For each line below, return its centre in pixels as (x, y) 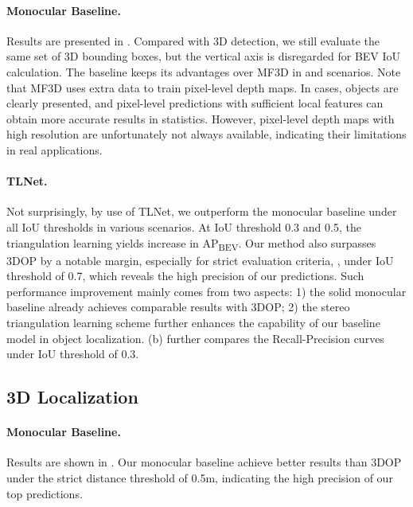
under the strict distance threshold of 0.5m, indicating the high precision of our (200, 477)
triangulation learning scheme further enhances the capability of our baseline (193, 323)
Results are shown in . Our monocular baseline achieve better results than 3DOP (204, 462)
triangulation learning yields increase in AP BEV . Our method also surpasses (191, 244)
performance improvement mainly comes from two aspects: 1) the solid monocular (206, 291)
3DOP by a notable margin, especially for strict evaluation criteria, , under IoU (200, 260)
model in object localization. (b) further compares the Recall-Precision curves (195, 338)
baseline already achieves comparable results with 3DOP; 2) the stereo (178, 307)
